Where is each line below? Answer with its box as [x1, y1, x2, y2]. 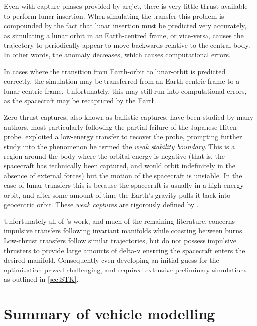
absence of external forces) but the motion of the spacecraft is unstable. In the [4, 170, 242, 180]
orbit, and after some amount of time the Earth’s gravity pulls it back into [4, 189, 231, 200]
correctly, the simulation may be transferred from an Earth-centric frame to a [4, 76, 240, 86]
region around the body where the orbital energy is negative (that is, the [4, 151, 225, 161]
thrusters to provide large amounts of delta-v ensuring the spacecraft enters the [4, 245, 245, 255]
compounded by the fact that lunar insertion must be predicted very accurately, [4, 20, 247, 31]
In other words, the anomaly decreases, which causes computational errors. [4, 49, 231, 59]
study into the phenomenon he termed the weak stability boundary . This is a [4, 141, 235, 151]
